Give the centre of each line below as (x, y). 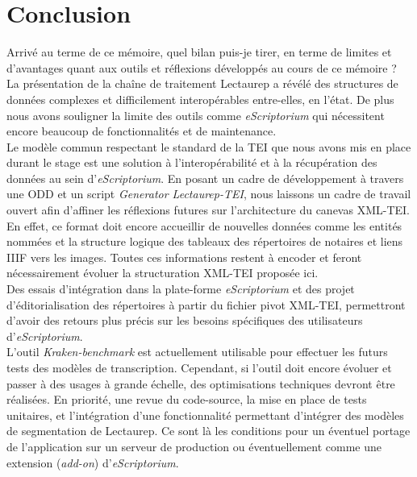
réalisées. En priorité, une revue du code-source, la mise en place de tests (187, 399)
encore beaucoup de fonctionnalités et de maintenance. (142, 131)
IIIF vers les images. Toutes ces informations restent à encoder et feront (184, 257)
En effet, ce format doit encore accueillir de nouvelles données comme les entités (204, 225)
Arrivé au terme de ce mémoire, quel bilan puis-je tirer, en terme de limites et (199, 52)
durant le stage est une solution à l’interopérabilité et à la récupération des (192, 162)
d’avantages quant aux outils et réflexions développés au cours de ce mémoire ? (202, 67)
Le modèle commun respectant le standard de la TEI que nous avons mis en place (209, 146)
